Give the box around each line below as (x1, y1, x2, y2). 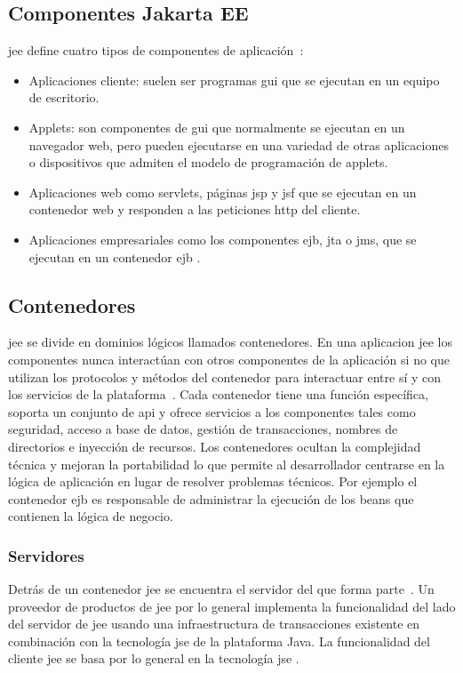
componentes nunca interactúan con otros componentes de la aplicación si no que (8, 349, 450, 368)
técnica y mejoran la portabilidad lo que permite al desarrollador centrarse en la (8, 454, 445, 473)
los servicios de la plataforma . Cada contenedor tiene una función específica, (8, 385, 428, 404)
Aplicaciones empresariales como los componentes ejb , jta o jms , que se (28, 229, 417, 248)
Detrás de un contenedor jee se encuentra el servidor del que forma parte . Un (8, 580, 435, 598)
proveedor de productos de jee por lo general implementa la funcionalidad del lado (8, 597, 456, 615)
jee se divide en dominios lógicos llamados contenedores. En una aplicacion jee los (8, 332, 453, 351)
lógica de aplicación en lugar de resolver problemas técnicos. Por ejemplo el (8, 472, 418, 491)
